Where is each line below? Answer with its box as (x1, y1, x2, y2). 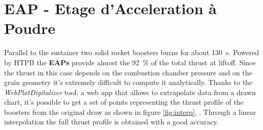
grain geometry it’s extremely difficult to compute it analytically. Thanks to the (4, 77, 253, 88)
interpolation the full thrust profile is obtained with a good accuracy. (4, 116, 219, 127)
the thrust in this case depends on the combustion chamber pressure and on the (4, 67, 252, 77)
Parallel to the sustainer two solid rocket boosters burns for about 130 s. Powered (4, 47, 259, 58)
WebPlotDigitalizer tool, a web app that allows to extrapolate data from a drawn (4, 86, 256, 97)
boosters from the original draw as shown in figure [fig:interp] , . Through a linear (4, 106, 256, 117)
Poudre (4, 18, 56, 38)
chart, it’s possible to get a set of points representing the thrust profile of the (4, 97, 244, 107)
